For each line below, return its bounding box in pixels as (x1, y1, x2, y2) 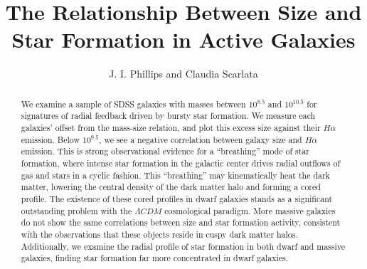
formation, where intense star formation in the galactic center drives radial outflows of (21, 157, 341, 169)
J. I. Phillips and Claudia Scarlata (109, 66, 258, 81)
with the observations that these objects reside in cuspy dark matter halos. (21, 228, 298, 240)
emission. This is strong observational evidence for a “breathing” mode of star (21, 145, 310, 157)
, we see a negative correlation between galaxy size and (99, 133, 302, 145)
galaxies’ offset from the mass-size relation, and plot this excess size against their (21, 122, 321, 134)
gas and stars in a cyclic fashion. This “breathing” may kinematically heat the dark (21, 169, 330, 181)
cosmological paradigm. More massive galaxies (164, 204, 336, 216)
